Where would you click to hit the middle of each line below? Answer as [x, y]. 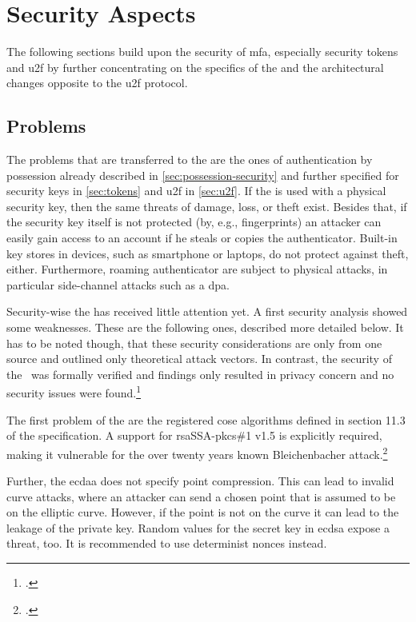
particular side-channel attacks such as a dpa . [118, 284]
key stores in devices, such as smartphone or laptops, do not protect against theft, [208, 253]
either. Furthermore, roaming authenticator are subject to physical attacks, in [197, 269]
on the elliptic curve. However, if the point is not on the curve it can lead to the [203, 512]
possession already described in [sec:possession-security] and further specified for [203, 175]
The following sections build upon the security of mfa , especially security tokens [202, 52]
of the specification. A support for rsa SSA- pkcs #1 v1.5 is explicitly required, [194, 435]
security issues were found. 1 [74, 392]
